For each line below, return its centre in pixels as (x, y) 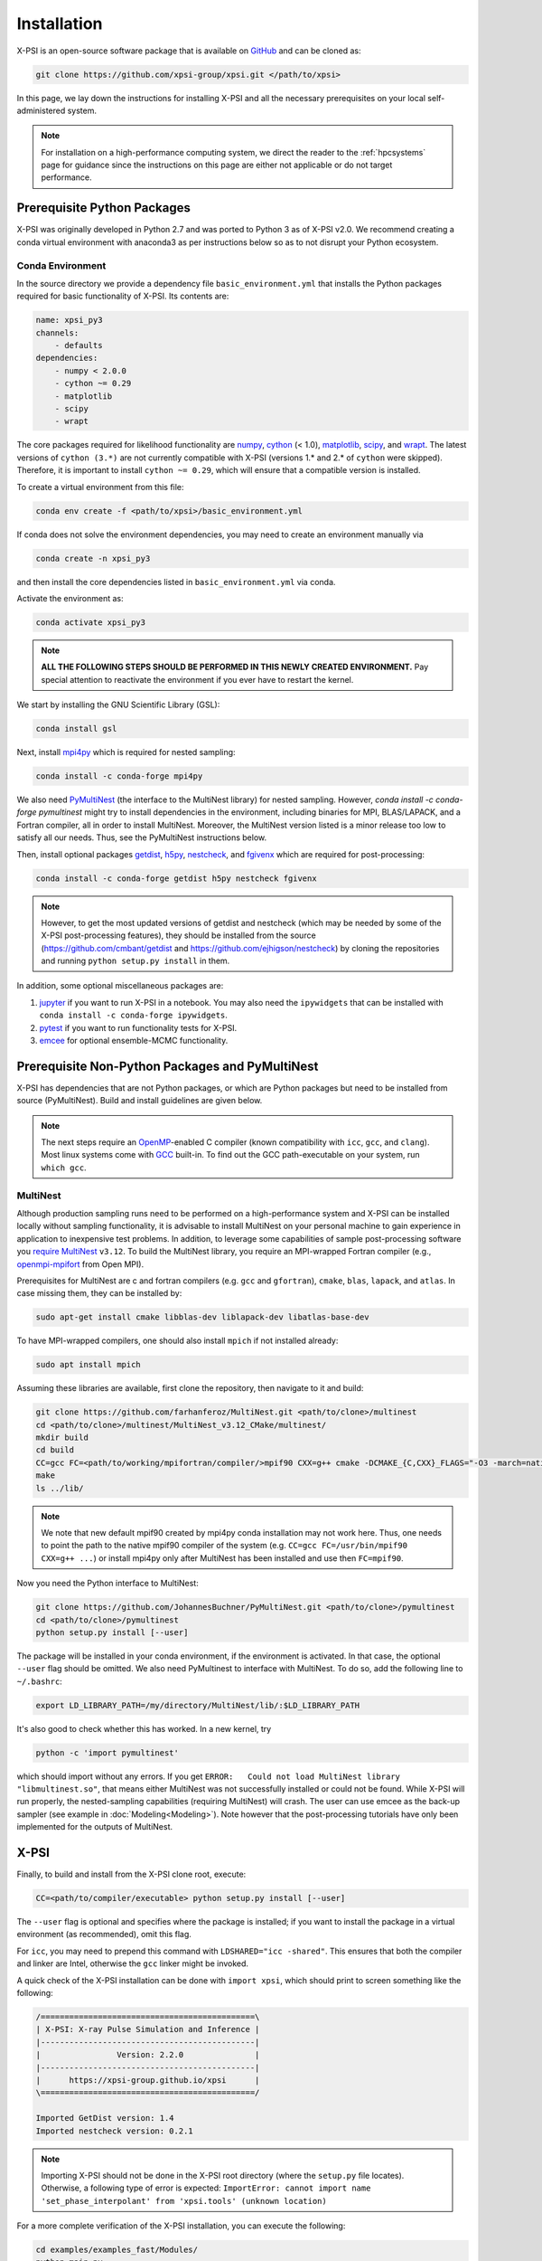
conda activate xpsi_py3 (91, 622)
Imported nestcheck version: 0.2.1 (114, 2131)
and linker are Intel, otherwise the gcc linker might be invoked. (132, 1963)
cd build (55, 1450)
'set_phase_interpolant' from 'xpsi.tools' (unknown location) (184, 2201)
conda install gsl (76, 729)
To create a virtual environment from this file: (100, 487)
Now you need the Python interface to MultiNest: (107, 1584)
